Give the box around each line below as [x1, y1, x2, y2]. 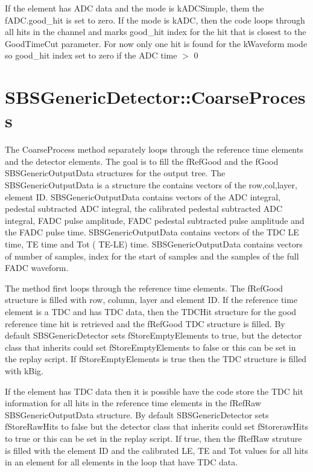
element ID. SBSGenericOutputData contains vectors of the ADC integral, [5, 190, 280, 203]
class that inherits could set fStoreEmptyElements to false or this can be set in [5, 340, 296, 353]
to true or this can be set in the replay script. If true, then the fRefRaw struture [5, 432, 302, 444]
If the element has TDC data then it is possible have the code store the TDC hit [5, 384, 303, 397]
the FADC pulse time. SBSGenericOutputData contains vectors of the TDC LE [5, 226, 299, 238]
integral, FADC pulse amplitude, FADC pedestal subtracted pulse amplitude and [5, 214, 305, 226]
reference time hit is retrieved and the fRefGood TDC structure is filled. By [5, 317, 285, 330]
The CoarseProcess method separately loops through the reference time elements [5, 143, 303, 156]
